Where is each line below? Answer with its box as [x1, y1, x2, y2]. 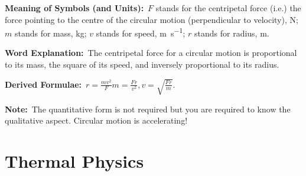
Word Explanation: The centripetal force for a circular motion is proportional [5, 47, 297, 59]
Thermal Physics [5, 149, 144, 173]
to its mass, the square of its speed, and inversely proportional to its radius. [5, 58, 279, 71]
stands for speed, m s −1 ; [96, 25, 185, 39]
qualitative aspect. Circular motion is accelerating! [5, 114, 188, 127]
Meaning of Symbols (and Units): [5, 2, 144, 14]
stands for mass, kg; [14, 26, 87, 39]
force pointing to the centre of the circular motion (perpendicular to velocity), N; [5, 13, 298, 25]
